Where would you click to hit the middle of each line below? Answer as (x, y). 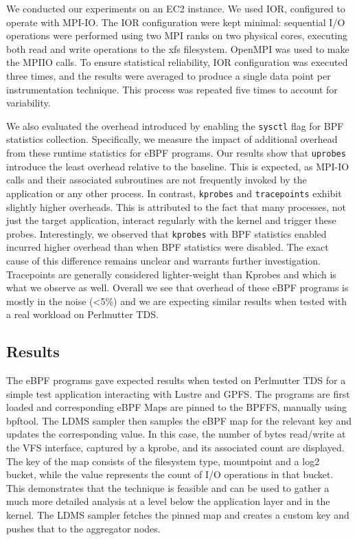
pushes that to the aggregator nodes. (83, 528)
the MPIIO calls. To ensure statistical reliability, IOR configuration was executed (177, 62)
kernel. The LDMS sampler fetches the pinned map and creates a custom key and (178, 515)
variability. (28, 103)
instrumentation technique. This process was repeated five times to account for (172, 89)
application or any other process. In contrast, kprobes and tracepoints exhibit (174, 193)
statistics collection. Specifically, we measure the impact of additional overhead (172, 139)
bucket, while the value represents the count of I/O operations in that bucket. (170, 474)
